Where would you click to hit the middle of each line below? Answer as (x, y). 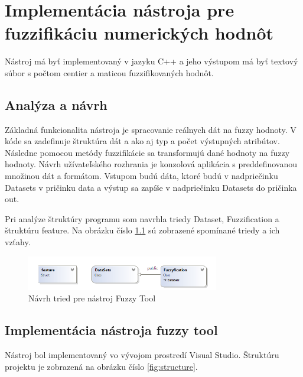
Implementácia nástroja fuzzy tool (111, 330)
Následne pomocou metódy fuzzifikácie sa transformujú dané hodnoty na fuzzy (147, 152)
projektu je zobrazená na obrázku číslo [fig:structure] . (101, 366)
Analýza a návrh (56, 104)
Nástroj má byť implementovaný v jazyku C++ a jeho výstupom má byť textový (151, 61)
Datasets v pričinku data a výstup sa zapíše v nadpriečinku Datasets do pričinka (151, 187)
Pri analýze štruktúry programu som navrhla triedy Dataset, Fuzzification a (142, 218)
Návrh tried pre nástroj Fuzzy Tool (92, 298)
